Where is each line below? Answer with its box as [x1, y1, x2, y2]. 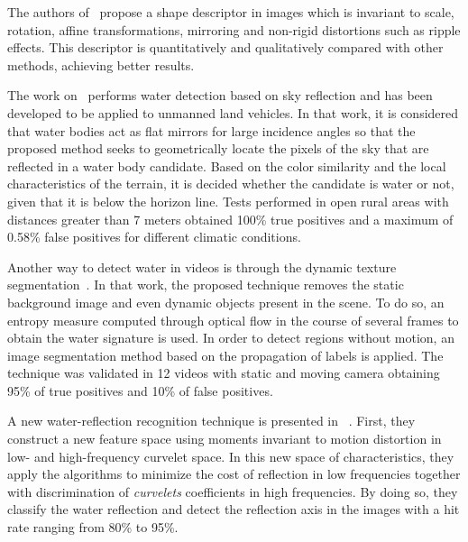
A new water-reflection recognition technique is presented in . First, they [7, 411, 416, 430]
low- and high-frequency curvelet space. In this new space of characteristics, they [7, 446, 454, 465]
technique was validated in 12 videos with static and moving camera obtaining [7, 363, 440, 382]
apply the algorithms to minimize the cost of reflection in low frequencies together [7, 464, 461, 483]
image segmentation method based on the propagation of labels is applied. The [7, 345, 444, 364]
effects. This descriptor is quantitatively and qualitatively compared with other [7, 38, 444, 57]
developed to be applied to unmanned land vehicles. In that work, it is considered [7, 103, 459, 122]
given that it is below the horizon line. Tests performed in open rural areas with [7, 191, 449, 210]
